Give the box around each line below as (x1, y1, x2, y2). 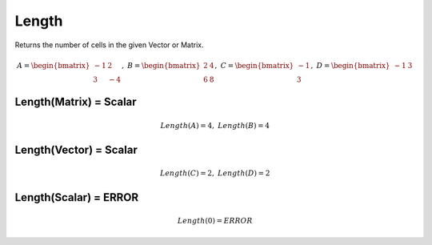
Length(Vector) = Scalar (14, 143, 138, 156)
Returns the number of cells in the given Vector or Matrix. (14, 40, 204, 50)
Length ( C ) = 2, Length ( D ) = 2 (160, 168, 270, 178)
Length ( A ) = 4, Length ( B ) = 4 (160, 121, 270, 130)
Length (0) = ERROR (177, 216, 253, 226)
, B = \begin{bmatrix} (121, 61, 201, 70)
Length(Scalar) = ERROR (14, 191, 139, 204)
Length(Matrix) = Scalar (14, 95, 137, 109)
